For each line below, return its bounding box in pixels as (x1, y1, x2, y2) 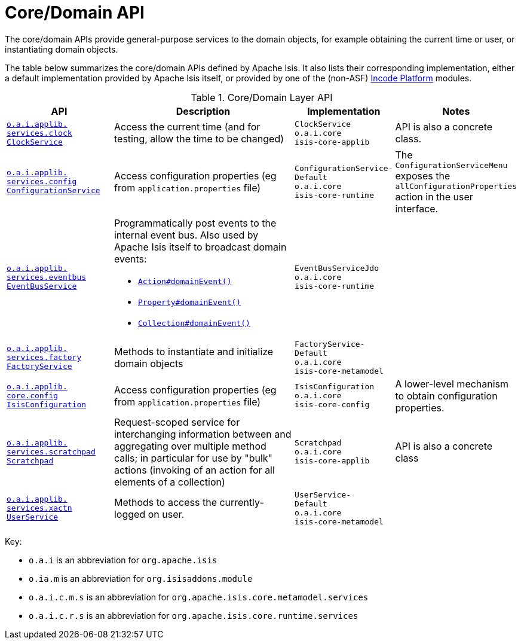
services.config (7, 177, 77, 187)
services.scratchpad (7, 447, 96, 457)
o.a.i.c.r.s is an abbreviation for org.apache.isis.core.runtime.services (29, 610, 358, 621)
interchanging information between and (114, 428, 292, 440)
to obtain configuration (395, 389, 498, 402)
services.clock (7, 128, 72, 138)
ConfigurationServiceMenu (395, 160, 508, 170)
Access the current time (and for (114, 121, 260, 133)
